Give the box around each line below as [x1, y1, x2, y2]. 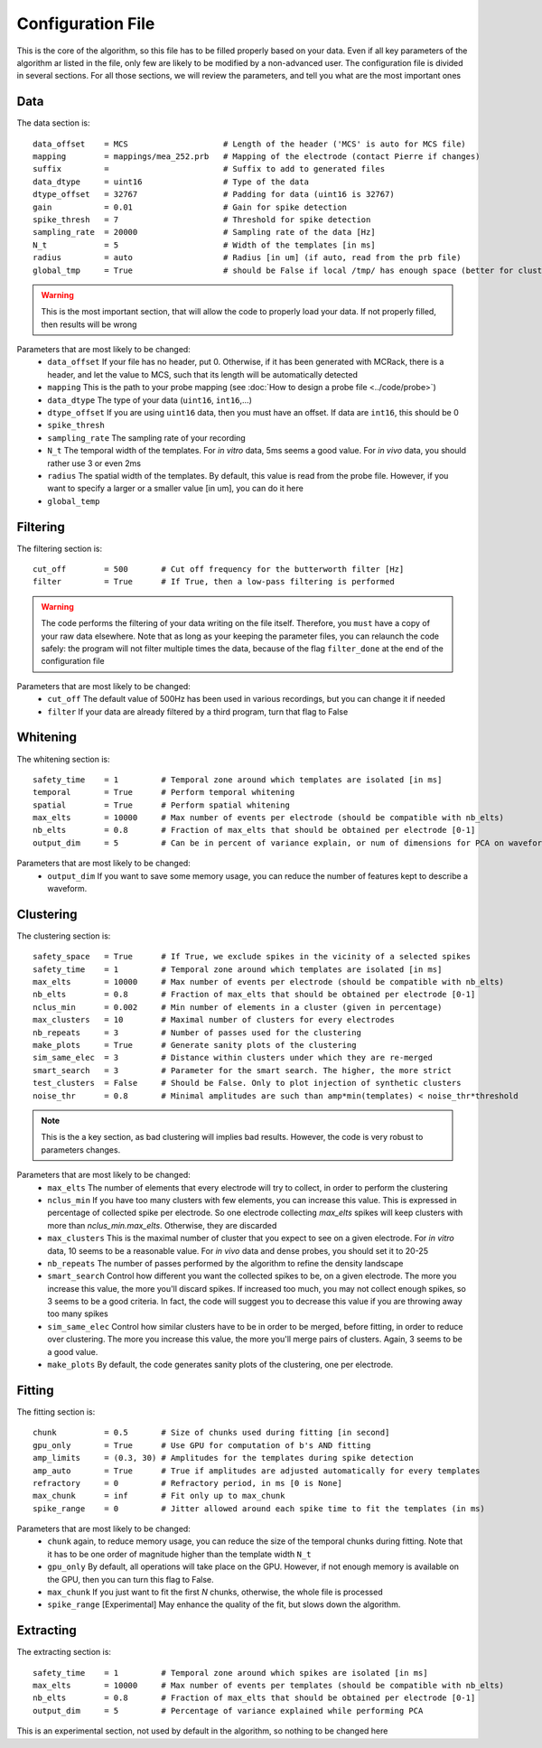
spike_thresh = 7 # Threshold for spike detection [33, 214, 371, 225]
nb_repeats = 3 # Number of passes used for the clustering [33, 1027, 361, 1038]
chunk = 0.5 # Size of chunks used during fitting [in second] [33, 1427, 390, 1438]
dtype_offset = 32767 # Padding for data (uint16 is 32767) [33, 190, 395, 200]
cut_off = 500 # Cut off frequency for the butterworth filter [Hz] [33, 565, 405, 575]
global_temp [47, 496, 100, 506]
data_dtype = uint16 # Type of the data [33, 176, 309, 187]
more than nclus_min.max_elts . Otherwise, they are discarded [47, 1220, 277, 1230]
